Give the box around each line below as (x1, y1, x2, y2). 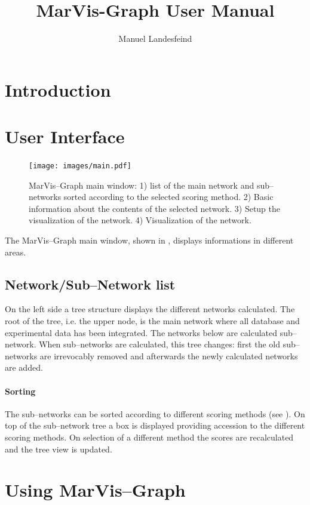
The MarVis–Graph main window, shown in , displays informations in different (5, 234, 294, 247)
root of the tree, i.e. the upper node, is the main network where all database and (5, 315, 300, 327)
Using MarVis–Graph (5, 478, 186, 502)
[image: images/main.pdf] (29, 162, 131, 171)
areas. (5, 245, 26, 258)
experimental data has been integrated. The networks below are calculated (5, 326, 278, 338)
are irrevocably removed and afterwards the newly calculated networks (39, 349, 298, 362)
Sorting (5, 384, 36, 397)
